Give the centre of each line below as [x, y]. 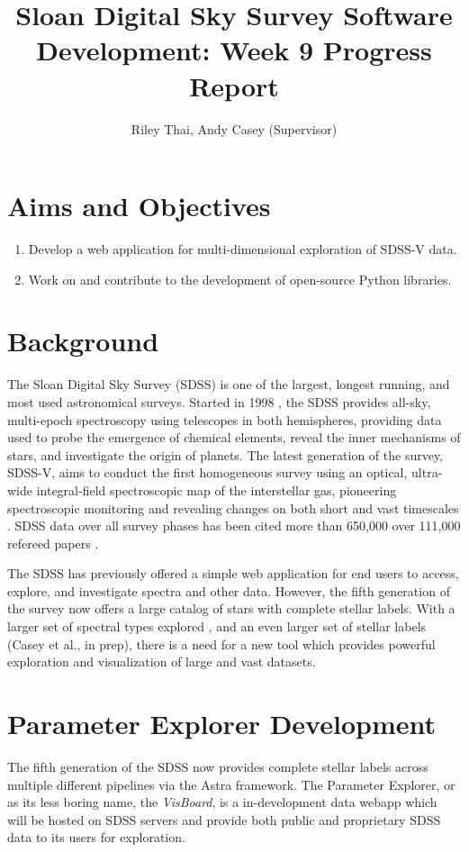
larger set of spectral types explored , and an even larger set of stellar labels [217, 626]
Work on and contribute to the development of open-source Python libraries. [240, 279]
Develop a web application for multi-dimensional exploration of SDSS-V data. [243, 249]
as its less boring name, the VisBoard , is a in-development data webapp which [222, 802]
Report [234, 85]
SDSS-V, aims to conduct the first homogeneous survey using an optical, [207, 472]
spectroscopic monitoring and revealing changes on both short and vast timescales [233, 508]
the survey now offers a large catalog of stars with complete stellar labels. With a [231, 608]
